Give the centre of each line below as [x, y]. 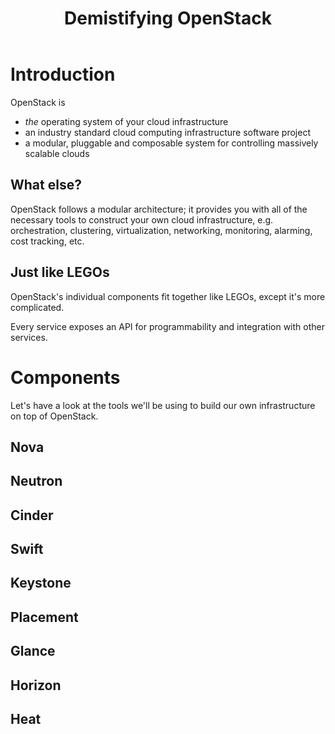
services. [29, 337]
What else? [46, 185]
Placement [44, 617]
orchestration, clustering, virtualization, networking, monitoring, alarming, [161, 230]
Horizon [36, 685]
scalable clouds [57, 153]
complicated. [37, 307]
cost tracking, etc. [47, 241]
